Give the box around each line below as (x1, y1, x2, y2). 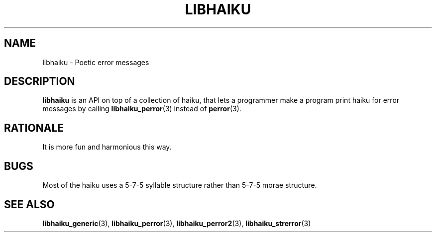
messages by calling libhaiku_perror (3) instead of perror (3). (42, 104, 241, 113)
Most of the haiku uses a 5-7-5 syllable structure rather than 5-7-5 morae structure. (42, 181, 317, 190)
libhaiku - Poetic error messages (42, 58, 149, 67)
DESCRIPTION (4, 75, 75, 88)
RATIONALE (4, 121, 64, 134)
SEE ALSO (4, 198, 55, 211)
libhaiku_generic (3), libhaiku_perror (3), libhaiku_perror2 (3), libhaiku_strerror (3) (42, 219, 311, 228)
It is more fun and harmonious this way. (42, 143, 172, 152)
